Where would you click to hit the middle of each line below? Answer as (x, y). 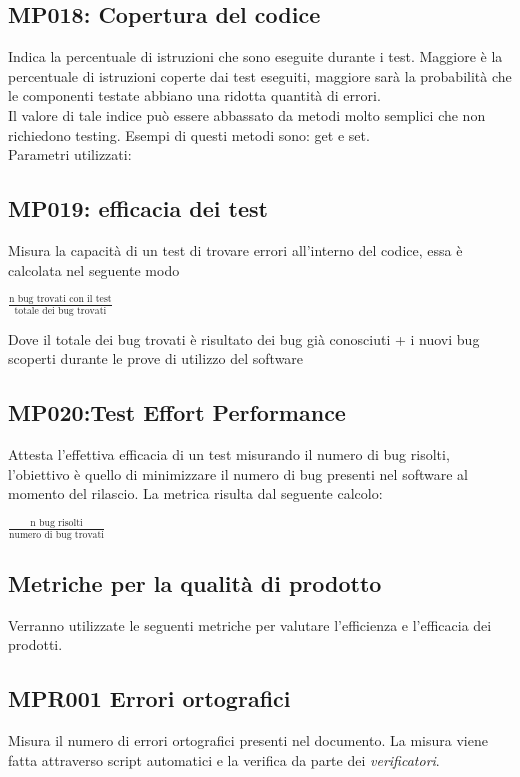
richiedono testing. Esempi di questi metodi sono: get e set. (189, 134)
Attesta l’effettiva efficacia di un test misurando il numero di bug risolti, (229, 454)
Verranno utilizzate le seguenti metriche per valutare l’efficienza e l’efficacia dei (250, 624)
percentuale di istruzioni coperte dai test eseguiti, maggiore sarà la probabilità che (260, 75)
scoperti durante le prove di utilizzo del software (156, 358)
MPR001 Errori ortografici (149, 698)
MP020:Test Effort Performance (177, 412)
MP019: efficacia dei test (138, 208)
